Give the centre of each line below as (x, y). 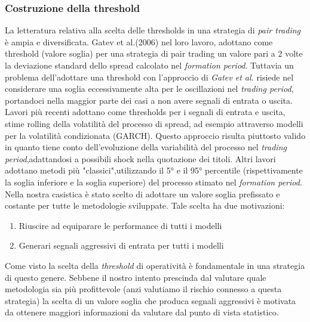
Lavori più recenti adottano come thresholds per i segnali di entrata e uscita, (145, 112)
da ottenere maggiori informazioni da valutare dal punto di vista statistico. (142, 312)
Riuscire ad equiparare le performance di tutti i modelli (120, 225)
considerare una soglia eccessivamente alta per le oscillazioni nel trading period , (149, 89)
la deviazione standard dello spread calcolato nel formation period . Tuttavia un (149, 65)
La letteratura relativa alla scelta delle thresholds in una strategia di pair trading (153, 30)
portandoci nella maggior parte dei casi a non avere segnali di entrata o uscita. (149, 100)
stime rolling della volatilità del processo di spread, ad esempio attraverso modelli (154, 123)
